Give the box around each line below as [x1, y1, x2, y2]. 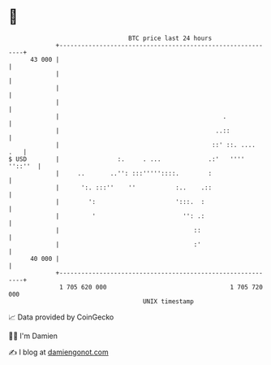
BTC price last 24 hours [128, 34, 213, 42]
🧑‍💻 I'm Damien [8, 331, 58, 341]
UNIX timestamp [142, 297, 195, 306]
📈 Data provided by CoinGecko [8, 312, 114, 322]
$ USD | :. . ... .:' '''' [8, 154, 245, 163]
